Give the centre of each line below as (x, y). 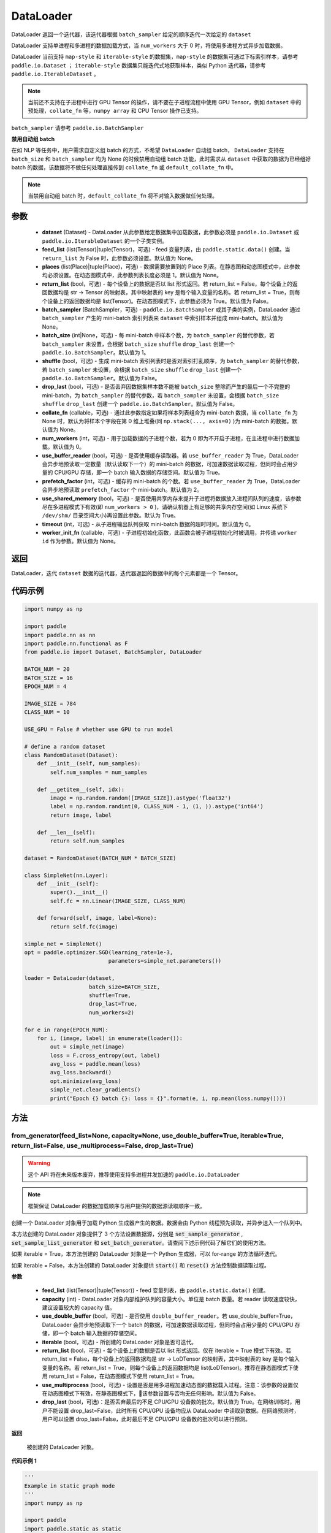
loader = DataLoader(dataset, (70, 978)
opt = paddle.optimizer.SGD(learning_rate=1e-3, (99, 953)
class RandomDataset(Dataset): (71, 755)
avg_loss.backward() (81, 1072)
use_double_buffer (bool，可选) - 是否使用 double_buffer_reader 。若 (135, 1316)
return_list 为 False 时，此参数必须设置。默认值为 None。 (119, 258)
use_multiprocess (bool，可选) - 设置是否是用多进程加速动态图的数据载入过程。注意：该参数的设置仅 (170, 1385)
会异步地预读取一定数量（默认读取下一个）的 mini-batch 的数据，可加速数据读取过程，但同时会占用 (167, 464)
